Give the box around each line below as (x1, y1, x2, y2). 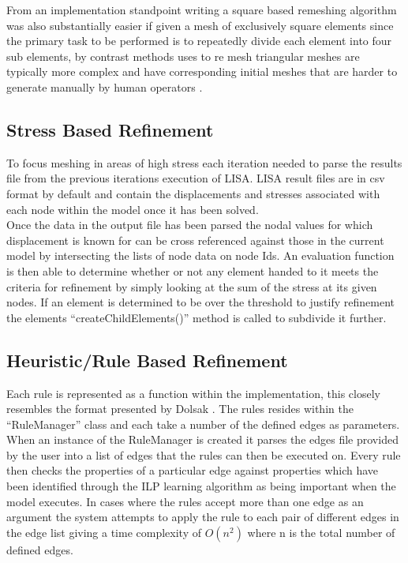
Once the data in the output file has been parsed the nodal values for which (6, 216, 373, 233)
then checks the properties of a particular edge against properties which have (6, 462, 379, 479)
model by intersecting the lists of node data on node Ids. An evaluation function (6, 247, 395, 264)
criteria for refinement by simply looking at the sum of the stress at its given (6, 278, 377, 295)
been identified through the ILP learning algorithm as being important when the (6, 478, 396, 494)
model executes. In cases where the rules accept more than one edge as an (6, 493, 364, 509)
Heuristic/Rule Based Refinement (6, 347, 288, 372)
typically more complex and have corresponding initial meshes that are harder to (6, 63, 398, 80)
